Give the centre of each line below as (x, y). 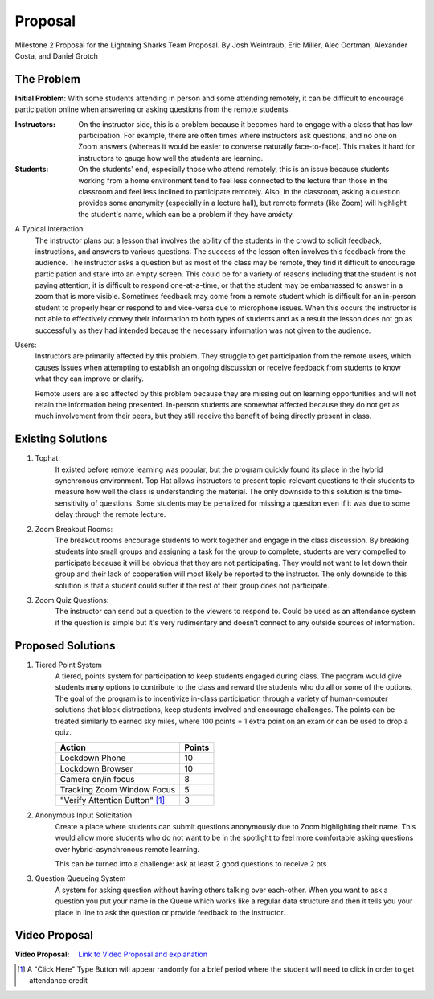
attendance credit (59, 981)
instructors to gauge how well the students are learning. (171, 158)
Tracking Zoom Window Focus (118, 790)
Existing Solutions (61, 439)
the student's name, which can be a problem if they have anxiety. (186, 214)
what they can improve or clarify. (90, 379)
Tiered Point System (68, 665)
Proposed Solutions (65, 646)
